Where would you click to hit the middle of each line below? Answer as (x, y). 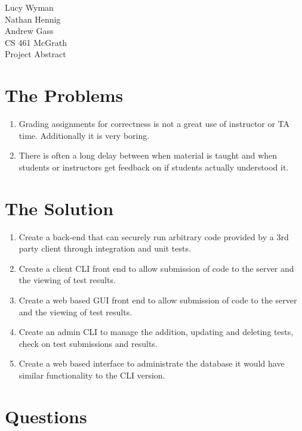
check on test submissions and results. (88, 343)
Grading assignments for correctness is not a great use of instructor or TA (154, 124)
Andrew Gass (29, 31)
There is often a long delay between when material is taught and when (148, 155)
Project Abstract (36, 54)
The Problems (64, 95)
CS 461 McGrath (36, 42)
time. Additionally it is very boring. (84, 135)
